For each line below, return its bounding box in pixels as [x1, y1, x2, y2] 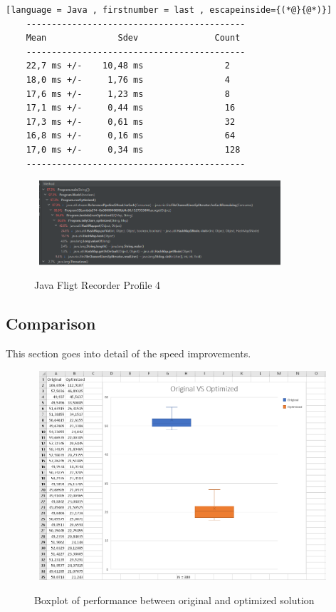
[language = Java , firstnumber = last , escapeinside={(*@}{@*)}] [6, 5, 332, 15]
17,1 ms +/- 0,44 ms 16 [26, 103, 236, 113]
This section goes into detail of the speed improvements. [6, 346, 251, 361]
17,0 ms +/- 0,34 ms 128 [26, 144, 241, 155]
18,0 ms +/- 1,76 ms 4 [26, 74, 230, 85]
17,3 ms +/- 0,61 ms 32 [26, 116, 236, 127]
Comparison [6, 312, 96, 335]
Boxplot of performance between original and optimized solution [34, 592, 315, 607]
